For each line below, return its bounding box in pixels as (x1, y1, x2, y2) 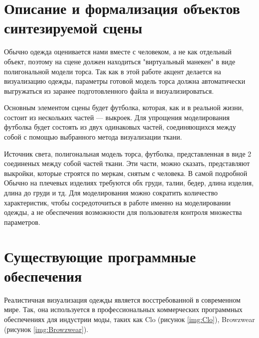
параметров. (4, 216, 40, 227)
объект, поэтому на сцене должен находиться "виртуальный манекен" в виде (4, 56, 236, 66)
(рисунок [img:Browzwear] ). (4, 324, 89, 334)
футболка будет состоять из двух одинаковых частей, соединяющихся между (4, 122, 236, 132)
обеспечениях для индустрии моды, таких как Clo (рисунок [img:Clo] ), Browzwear (4, 314, 255, 324)
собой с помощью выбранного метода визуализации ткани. (4, 132, 182, 142)
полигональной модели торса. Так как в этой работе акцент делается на (4, 66, 221, 76)
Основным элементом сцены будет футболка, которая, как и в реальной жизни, (4, 102, 244, 113)
